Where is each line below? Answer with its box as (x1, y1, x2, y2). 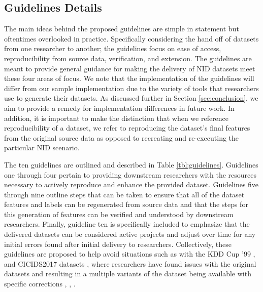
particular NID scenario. (4, 142, 80, 153)
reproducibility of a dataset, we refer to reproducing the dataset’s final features (4, 122, 250, 133)
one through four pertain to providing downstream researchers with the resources (4, 169, 257, 180)
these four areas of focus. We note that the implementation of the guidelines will (4, 73, 254, 84)
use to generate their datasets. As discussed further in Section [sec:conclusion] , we (4, 93, 258, 103)
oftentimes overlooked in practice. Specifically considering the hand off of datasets (4, 33, 259, 44)
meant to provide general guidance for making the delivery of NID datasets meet (4, 63, 255, 73)
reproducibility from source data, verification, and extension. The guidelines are (4, 53, 252, 63)
